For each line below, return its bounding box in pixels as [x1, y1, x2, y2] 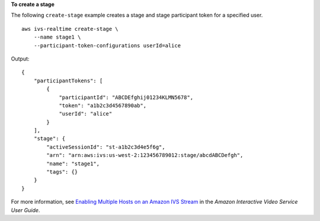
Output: [11, 55, 30, 62]
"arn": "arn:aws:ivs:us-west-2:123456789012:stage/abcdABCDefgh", [46, 152, 244, 159]
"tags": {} [46, 169, 78, 175]
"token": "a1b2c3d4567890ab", [59, 102, 147, 109]
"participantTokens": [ [33, 77, 103, 84]
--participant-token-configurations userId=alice [33, 42, 181, 49]
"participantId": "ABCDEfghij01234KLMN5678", [59, 94, 194, 101]
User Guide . [11, 206, 40, 213]
